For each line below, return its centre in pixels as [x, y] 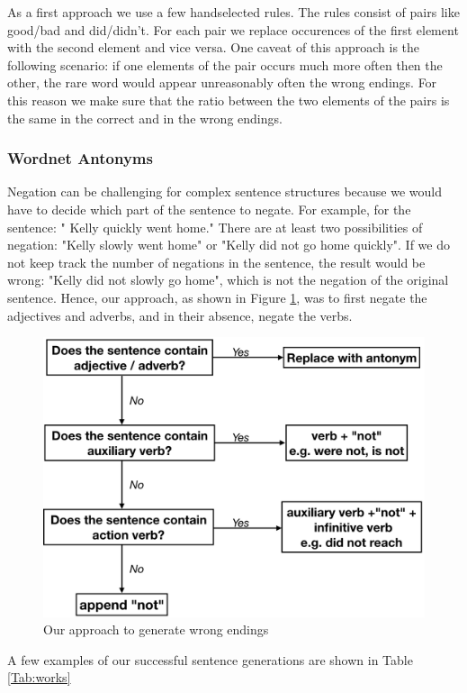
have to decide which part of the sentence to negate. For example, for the [209, 209]
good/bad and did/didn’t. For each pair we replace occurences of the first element [233, 29]
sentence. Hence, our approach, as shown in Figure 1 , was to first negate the [217, 297]
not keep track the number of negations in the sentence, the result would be [216, 262]
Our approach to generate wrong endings [156, 629]
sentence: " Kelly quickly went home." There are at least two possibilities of [215, 227]
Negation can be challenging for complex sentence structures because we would [225, 191]
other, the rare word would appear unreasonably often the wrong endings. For [222, 82]
